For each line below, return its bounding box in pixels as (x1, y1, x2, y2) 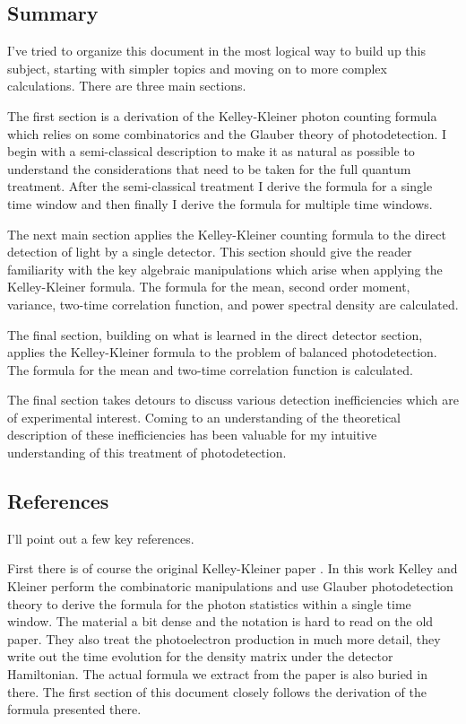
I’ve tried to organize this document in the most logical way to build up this (7, 41, 426, 60)
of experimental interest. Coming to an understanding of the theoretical (7, 407, 401, 426)
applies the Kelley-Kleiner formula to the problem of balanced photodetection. (7, 343, 437, 362)
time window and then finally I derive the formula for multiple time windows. (7, 194, 433, 213)
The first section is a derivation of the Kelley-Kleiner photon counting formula (7, 106, 437, 125)
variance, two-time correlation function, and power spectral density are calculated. (7, 294, 459, 313)
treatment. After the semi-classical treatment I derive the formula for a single (7, 177, 433, 196)
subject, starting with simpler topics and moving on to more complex (7, 58, 387, 77)
